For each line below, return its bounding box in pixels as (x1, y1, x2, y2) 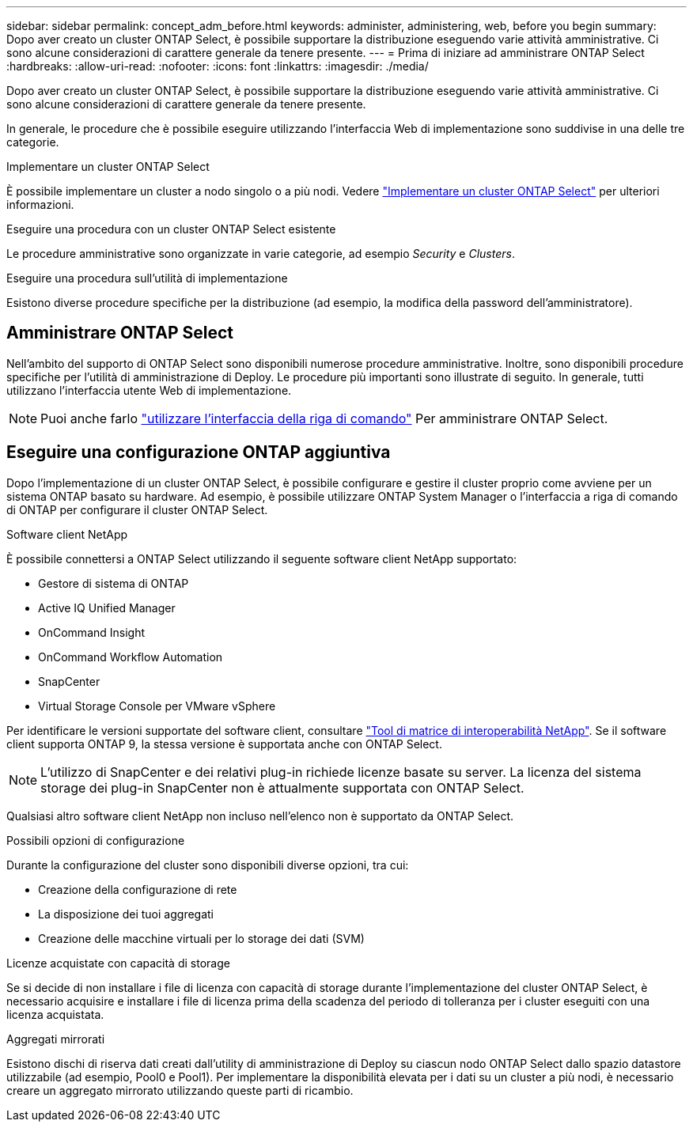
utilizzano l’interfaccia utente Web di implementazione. (6, 383, 292, 397)
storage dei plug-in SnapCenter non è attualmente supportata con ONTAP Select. (40, 779, 524, 796)
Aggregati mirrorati (6, 1031, 105, 1046)
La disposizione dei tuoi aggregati (38, 907, 214, 921)
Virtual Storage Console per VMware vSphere (38, 698, 276, 713)
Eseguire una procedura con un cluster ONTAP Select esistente (6, 222, 336, 236)
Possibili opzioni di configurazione (6, 833, 185, 847)
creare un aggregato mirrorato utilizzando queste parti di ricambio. (6, 1083, 354, 1097)
